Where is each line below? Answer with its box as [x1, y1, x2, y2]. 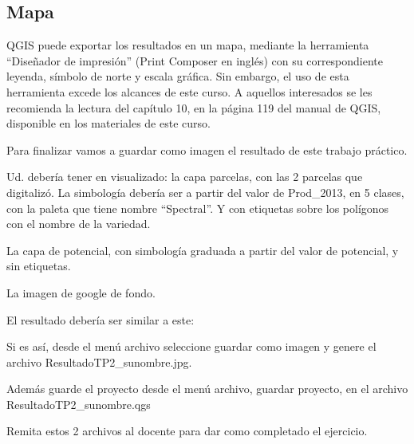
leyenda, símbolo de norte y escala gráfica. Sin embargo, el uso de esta [6, 68, 349, 84]
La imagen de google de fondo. [6, 284, 156, 301]
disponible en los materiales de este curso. [6, 115, 211, 132]
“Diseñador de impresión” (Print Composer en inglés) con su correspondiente [6, 52, 384, 69]
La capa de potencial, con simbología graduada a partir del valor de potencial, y [6, 242, 399, 258]
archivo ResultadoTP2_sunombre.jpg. [6, 353, 192, 370]
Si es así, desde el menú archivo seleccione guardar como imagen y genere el [6, 338, 377, 355]
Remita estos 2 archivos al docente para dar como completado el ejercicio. [6, 422, 368, 439]
